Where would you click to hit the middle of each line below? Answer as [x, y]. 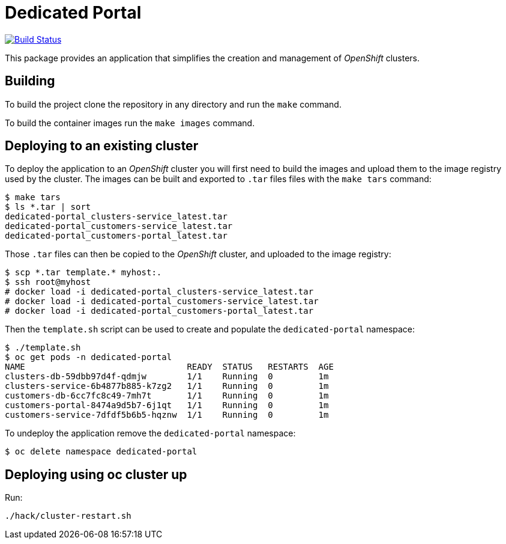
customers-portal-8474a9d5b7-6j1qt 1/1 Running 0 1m [167, 405]
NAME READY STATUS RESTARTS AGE [169, 367]
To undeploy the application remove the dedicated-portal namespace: [150, 433]
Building [30, 81]
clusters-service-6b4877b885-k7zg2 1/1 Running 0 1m [167, 386]
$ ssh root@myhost [48, 282]
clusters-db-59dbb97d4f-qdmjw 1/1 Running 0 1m [167, 377]
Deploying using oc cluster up [96, 474]
